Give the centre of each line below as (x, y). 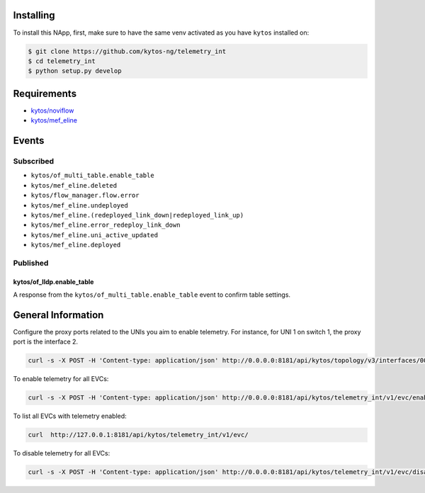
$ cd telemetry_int (62, 61)
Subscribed (34, 161)
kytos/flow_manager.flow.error (85, 195)
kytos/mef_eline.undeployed (80, 205)
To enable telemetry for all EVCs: (61, 379)
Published (31, 263)
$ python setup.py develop (75, 71)
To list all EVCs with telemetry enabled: (70, 416)
